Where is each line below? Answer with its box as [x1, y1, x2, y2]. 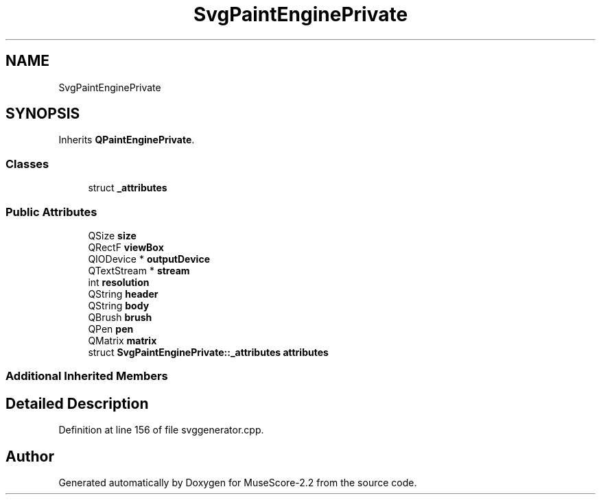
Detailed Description [5, 394, 149, 412]
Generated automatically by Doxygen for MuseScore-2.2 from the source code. [58, 477, 417, 488]
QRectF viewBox [88, 241, 164, 253]
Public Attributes [5, 204, 97, 219]
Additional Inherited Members [5, 369, 168, 383]
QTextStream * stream [88, 264, 190, 276]
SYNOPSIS [5, 105, 80, 123]
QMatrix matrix [88, 334, 157, 346]
